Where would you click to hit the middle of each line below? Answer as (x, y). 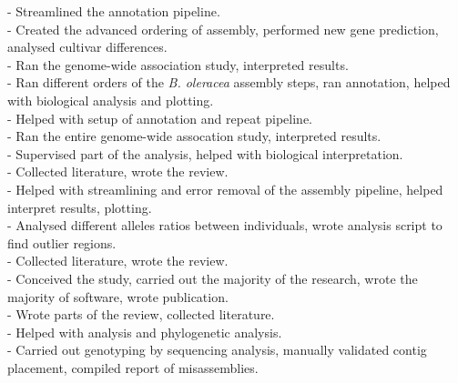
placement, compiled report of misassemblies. (133, 367)
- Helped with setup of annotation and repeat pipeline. (160, 118)
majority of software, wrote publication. (118, 296)
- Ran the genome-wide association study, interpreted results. (178, 64)
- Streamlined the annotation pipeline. (114, 11)
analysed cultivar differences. (87, 47)
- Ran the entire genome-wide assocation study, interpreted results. (194, 136)
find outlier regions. (62, 242)
